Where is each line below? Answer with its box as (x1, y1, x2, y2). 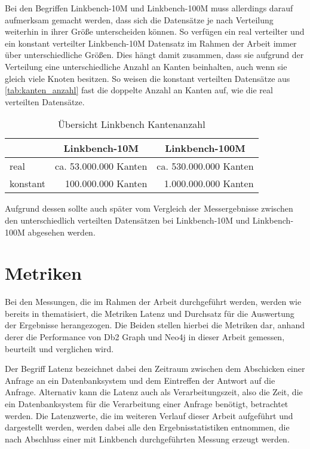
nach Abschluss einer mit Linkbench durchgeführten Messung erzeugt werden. (5, 432, 290, 445)
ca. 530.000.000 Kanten (156, 159, 254, 173)
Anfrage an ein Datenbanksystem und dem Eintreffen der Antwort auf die (5, 374, 275, 386)
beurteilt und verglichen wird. (5, 342, 114, 355)
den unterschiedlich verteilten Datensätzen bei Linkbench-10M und (5, 213, 250, 226)
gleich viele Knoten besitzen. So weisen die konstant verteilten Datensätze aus (5, 72, 290, 84)
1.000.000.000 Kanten (164, 176, 254, 191)
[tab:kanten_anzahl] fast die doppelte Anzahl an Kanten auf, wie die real (5, 84, 273, 96)
